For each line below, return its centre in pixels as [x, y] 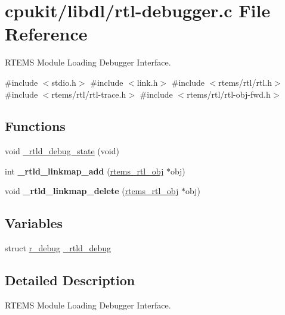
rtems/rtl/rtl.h [245, 82]
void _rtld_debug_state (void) [62, 151]
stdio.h [64, 82]
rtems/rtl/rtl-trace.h [89, 94]
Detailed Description [70, 280]
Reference [46, 34]
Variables [34, 223]
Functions [35, 126]
